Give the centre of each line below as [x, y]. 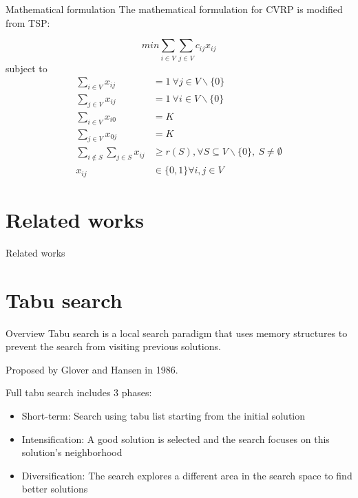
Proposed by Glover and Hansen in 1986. [92, 369]
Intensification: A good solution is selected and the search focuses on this [176, 439]
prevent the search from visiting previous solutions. [113, 346]
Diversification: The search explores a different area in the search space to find [187, 475]
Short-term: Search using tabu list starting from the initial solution [164, 415]
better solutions [55, 489]
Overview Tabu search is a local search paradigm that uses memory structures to [177, 333]
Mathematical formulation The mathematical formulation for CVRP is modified [174, 9]
